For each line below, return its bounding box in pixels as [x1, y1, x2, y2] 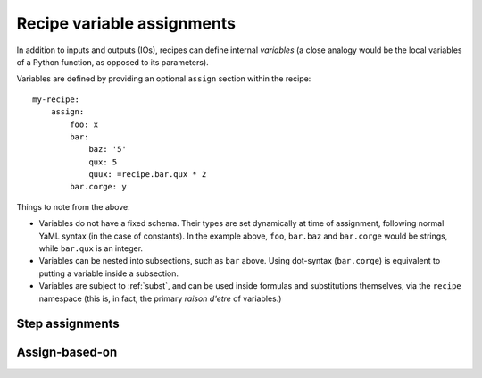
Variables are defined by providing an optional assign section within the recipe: [16, 73, 312, 84]
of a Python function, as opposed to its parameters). [16, 56, 209, 67]
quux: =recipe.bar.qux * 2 [88, 170, 207, 180]
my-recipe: [32, 94, 80, 105]
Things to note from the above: [16, 201, 130, 212]
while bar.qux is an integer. [38, 243, 143, 254]
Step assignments [16, 316, 120, 332]
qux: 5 [88, 156, 118, 167]
